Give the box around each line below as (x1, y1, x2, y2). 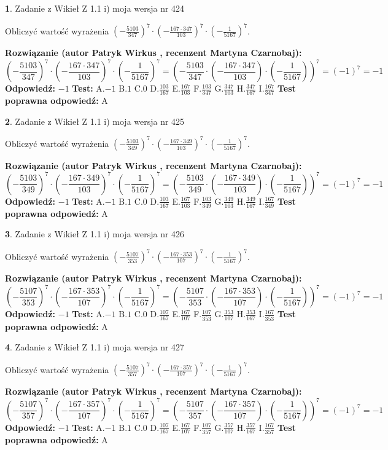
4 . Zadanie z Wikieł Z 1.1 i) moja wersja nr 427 (5, 341, 185, 353)
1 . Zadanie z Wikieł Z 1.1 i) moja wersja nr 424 (5, 2, 185, 14)
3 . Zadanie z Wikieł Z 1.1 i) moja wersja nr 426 (5, 227, 185, 240)
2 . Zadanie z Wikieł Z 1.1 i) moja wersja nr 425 (5, 114, 185, 127)
